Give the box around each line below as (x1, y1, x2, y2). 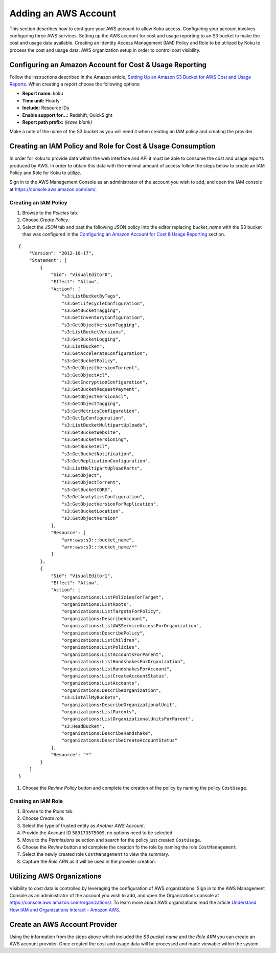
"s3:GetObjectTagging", (61, 401, 121, 407)
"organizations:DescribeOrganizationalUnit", (61, 702, 178, 708)
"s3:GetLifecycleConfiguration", (61, 300, 146, 306)
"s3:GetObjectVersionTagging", (61, 322, 140, 328)
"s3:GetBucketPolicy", (61, 357, 119, 364)
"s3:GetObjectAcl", (61, 372, 110, 378)
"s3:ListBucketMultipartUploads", (61, 422, 148, 428)
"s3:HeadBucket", (61, 723, 105, 729)
